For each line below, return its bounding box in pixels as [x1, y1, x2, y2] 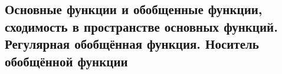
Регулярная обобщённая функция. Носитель [5, 35, 259, 53]
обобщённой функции [5, 52, 128, 70]
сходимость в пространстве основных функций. [5, 17, 278, 35]
